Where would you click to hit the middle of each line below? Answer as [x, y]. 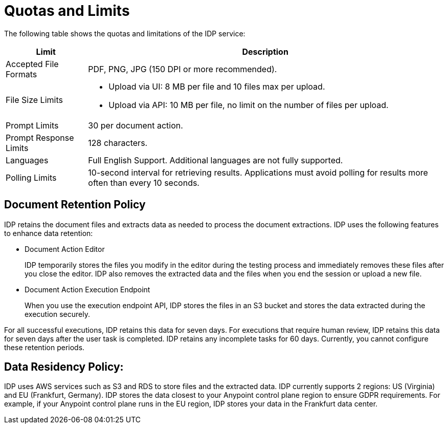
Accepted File [32, 64]
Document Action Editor [65, 249]
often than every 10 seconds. [144, 183]
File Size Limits [34, 100]
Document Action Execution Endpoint [87, 289]
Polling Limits [31, 177]
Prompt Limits [32, 125]
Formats [21, 74]
